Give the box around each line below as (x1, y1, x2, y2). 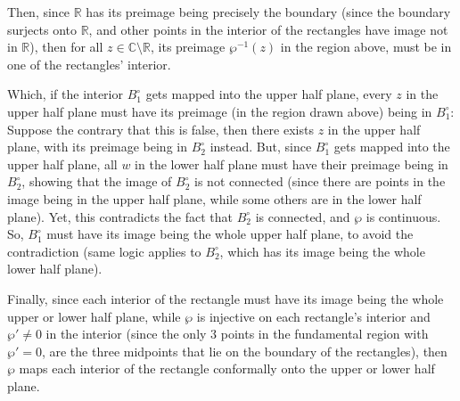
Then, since (7, 3, 70, 20)
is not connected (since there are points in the (194, 172, 446, 191)
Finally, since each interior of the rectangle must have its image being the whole (7, 289, 444, 307)
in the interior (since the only (45, 324, 207, 343)
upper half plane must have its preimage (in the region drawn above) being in (7, 102, 432, 120)
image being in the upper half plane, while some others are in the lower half (7, 189, 422, 208)
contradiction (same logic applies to (7, 241, 201, 260)
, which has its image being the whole (219, 241, 425, 260)
